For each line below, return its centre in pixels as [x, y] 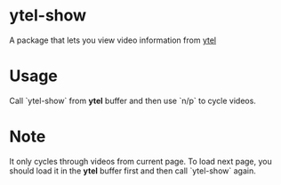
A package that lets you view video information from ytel [112, 40]
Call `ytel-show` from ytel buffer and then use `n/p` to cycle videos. [132, 101]
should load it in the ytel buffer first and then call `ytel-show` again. [132, 171]
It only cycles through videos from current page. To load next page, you [141, 161]
